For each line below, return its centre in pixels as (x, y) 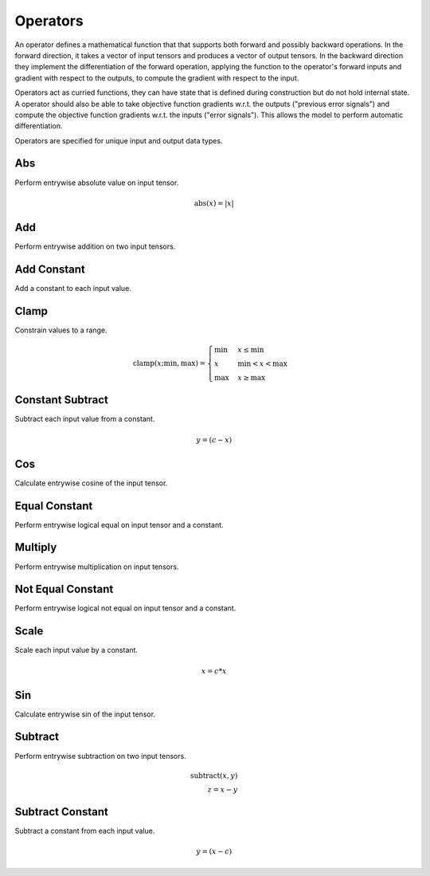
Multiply (36, 547)
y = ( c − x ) (214, 440)
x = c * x (214, 671)
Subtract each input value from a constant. (85, 419)
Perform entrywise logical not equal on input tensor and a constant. (125, 608)
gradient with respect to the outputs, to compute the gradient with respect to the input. (157, 78)
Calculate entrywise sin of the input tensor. (85, 714)
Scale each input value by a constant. (76, 650)
